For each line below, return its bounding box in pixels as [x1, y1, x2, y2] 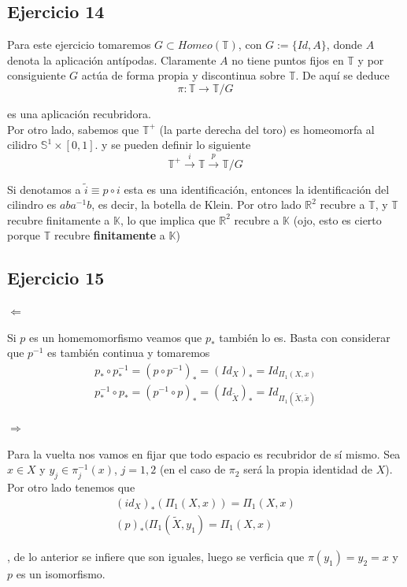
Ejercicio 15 [7, 266, 105, 290]
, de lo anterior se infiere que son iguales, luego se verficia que [7, 548, 305, 564]
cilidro [7, 136, 38, 153]
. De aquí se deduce [295, 67, 390, 84]
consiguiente [7, 67, 66, 84]
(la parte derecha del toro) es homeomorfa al [159, 121, 375, 137]
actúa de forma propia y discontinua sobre [81, 67, 286, 84]
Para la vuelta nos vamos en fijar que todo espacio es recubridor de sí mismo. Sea [7, 445, 401, 462]
